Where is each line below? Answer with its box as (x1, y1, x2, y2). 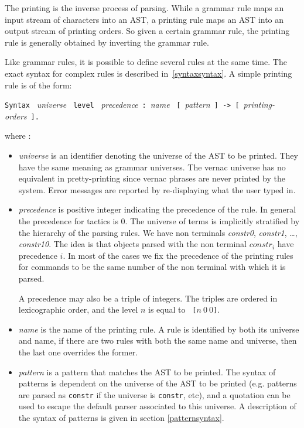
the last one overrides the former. (18, 346, 138, 358)
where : (5, 129, 31, 142)
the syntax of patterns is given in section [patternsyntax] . (18, 412, 224, 424)
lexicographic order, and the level (18, 303, 138, 316)
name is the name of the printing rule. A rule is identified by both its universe (18, 323, 299, 335)
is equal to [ (148, 303, 197, 316)
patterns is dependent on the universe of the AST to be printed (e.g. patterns (18, 377, 297, 389)
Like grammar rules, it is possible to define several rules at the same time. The (5, 56, 287, 68)
